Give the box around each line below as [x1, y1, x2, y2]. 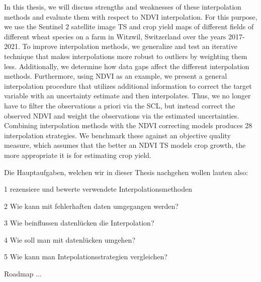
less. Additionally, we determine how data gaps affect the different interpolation [4, 61, 249, 71]
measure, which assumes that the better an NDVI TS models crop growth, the [4, 140, 246, 150]
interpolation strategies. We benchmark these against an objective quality [4, 130, 231, 140]
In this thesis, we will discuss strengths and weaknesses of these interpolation [4, 2, 241, 12]
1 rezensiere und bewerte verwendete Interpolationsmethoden [4, 184, 193, 194]
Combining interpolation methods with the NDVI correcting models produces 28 [4, 120, 252, 131]
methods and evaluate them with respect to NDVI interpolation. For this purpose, [4, 11, 257, 22]
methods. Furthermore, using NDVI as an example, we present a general [4, 71, 227, 81]
